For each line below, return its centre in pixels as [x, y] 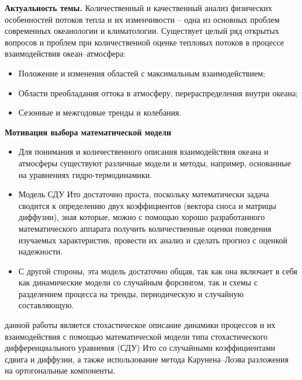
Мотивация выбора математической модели [88, 132]
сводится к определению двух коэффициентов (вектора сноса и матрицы [147, 205]
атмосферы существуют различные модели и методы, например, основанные [155, 163]
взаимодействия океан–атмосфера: [65, 53]
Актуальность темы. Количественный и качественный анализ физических [138, 8]
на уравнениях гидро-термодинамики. [85, 174]
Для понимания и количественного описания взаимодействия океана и [143, 151]
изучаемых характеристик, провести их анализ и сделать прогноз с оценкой [153, 240]
